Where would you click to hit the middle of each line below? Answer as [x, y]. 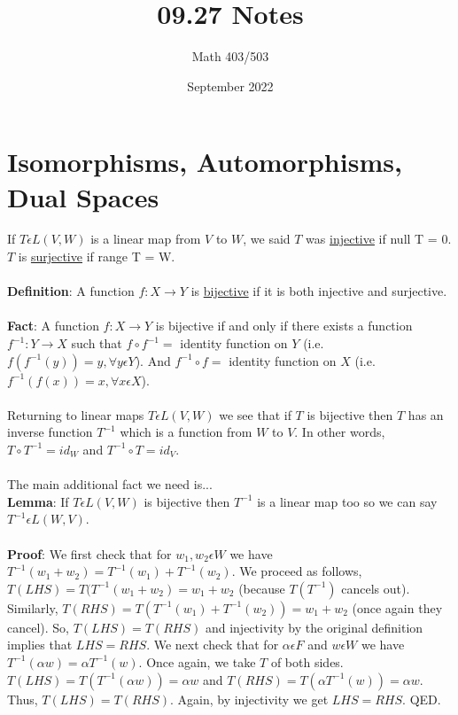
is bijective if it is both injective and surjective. [319, 291]
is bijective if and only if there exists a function [284, 326]
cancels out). [376, 588]
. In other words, [340, 432]
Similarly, [33, 607]
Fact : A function [53, 326]
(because [262, 588]
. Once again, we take [197, 661]
